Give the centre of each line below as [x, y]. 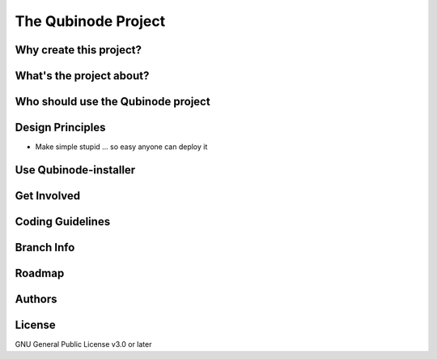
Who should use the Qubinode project [112, 102]
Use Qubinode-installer [75, 170]
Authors [36, 299]
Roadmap [40, 273]
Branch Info [45, 247]
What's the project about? [82, 76]
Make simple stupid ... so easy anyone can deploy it [121, 147]
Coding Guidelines [63, 222]
